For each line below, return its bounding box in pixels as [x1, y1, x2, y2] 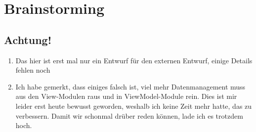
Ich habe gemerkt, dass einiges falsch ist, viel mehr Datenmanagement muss [15, 81, 246, 91]
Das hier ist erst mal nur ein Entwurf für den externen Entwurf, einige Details [15, 55, 253, 65]
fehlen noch [15, 65, 50, 75]
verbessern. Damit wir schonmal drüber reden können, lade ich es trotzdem [15, 110, 243, 121]
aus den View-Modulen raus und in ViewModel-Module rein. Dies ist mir [15, 91, 237, 101]
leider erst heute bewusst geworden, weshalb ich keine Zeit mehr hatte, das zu [15, 100, 252, 111]
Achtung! [4, 32, 52, 47]
